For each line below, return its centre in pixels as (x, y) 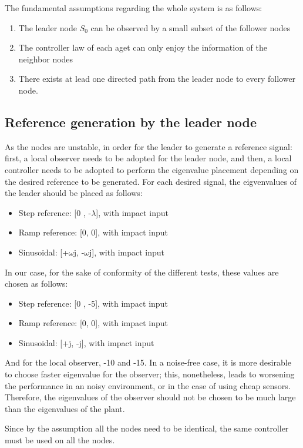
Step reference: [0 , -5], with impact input (93, 303)
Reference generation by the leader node (131, 122)
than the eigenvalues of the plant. (65, 408)
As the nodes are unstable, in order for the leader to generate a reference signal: (149, 146)
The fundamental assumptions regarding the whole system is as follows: (134, 8)
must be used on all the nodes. (60, 440)
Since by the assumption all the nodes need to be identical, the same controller (147, 428)
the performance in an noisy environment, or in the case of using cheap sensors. (148, 385)
